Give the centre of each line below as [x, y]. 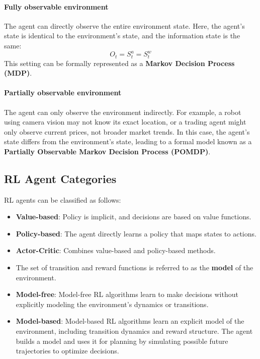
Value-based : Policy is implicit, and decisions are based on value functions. [134, 217]
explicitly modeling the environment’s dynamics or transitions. [112, 304]
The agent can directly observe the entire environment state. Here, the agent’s [124, 25]
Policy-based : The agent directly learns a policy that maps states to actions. [136, 233]
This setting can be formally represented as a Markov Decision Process [119, 63]
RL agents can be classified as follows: [63, 199]
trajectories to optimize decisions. [67, 351]
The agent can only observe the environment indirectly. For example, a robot [123, 112]
